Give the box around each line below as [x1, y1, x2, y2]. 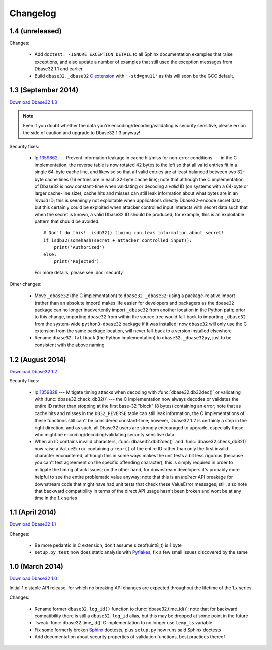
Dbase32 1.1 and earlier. [34, 66, 84, 72]
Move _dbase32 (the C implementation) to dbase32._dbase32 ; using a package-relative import [34, 292, 235, 299]
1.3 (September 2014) [9, 86, 79, 94]
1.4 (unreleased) [9, 27, 62, 35]
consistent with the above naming [34, 342, 105, 348]
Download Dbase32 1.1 [9, 521, 56, 527]
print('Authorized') [53, 245, 105, 250]
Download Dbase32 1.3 [9, 99, 57, 105]
